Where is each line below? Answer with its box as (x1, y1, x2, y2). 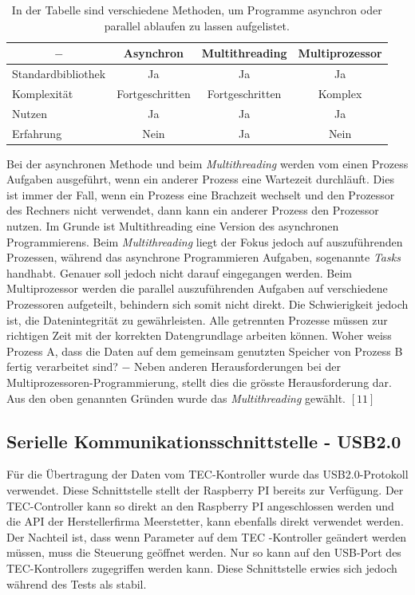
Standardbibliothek (12, 65, 106, 82)
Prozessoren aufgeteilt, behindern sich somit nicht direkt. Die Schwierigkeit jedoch (6, 296, 409, 312)
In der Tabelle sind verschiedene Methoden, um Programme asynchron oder (11, 2, 382, 18)
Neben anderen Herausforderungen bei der (134, 358, 341, 375)
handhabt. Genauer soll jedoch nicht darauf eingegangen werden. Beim (6, 264, 352, 281)
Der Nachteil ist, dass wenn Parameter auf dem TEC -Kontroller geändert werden (6, 528, 407, 545)
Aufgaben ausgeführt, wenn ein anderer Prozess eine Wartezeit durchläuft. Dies (6, 171, 394, 187)
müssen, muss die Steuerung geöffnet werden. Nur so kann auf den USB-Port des (6, 544, 401, 561)
